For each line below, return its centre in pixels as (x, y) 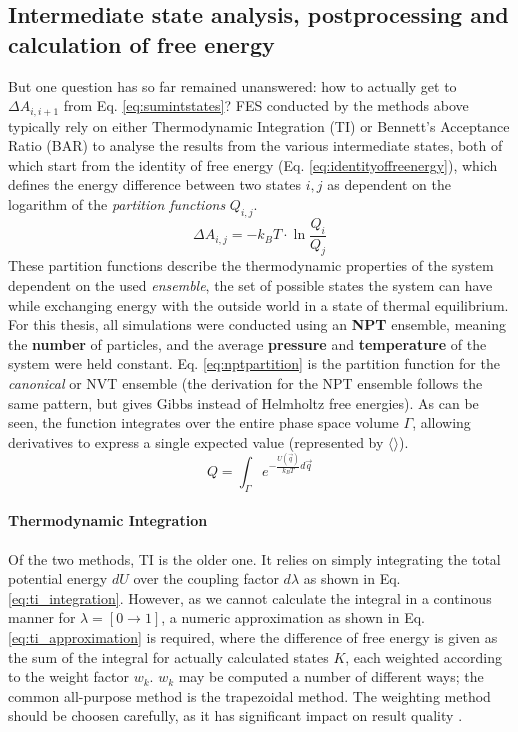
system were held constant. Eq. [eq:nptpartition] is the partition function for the (254, 363)
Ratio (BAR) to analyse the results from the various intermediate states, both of (255, 145)
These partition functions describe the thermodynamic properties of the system (251, 265)
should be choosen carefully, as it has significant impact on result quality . (235, 715)
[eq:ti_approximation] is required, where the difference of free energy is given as (253, 636)
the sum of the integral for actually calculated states (168, 656)
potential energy (58, 578)
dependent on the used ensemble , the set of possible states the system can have (250, 285)
